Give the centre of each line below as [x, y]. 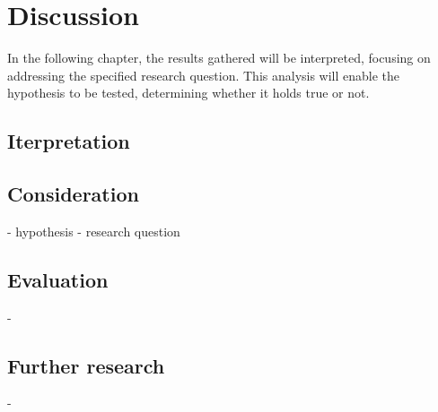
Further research [86, 365]
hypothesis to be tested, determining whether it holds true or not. [188, 93]
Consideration [73, 194]
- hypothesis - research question [94, 231]
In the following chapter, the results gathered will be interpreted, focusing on [219, 58]
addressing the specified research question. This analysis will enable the [204, 75]
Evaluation [58, 279]
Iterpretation [69, 141]
